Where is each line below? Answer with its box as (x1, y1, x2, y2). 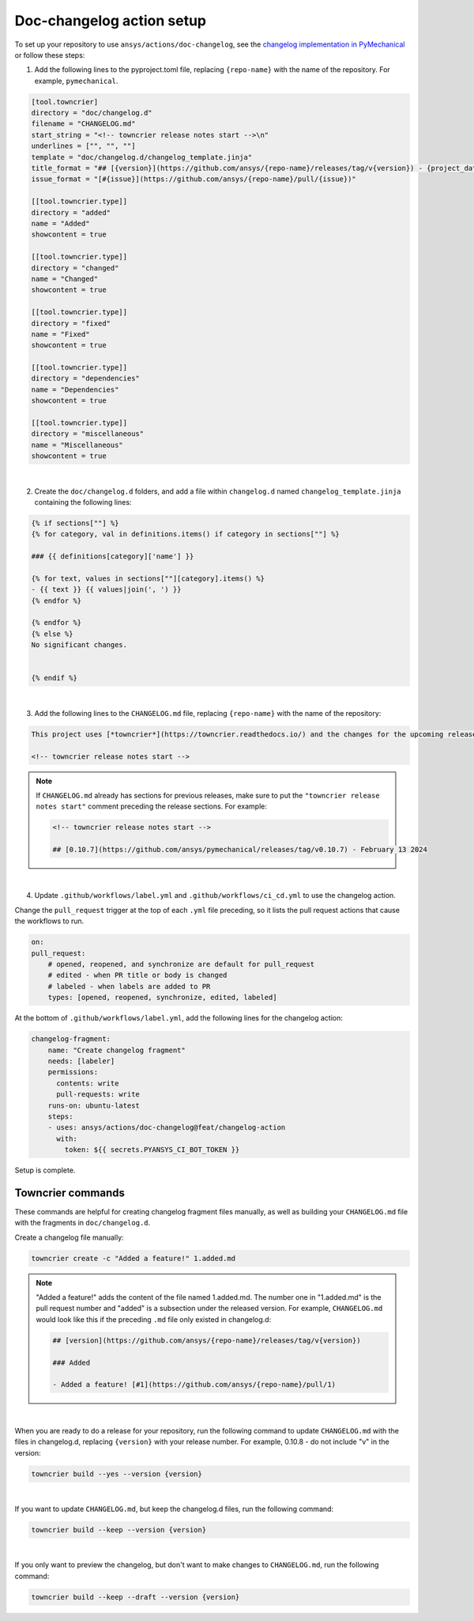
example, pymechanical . (34, 76, 118, 85)
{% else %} (31, 629, 73, 638)
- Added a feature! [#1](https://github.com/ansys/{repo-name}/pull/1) (52, 1381, 336, 1389)
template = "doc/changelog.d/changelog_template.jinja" (31, 153, 253, 161)
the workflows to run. (14, 916, 85, 926)
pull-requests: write (56, 1090, 140, 1099)
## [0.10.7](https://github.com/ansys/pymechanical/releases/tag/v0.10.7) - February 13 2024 (52, 845, 428, 854)
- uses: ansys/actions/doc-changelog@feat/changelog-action (47, 1123, 286, 1132)
